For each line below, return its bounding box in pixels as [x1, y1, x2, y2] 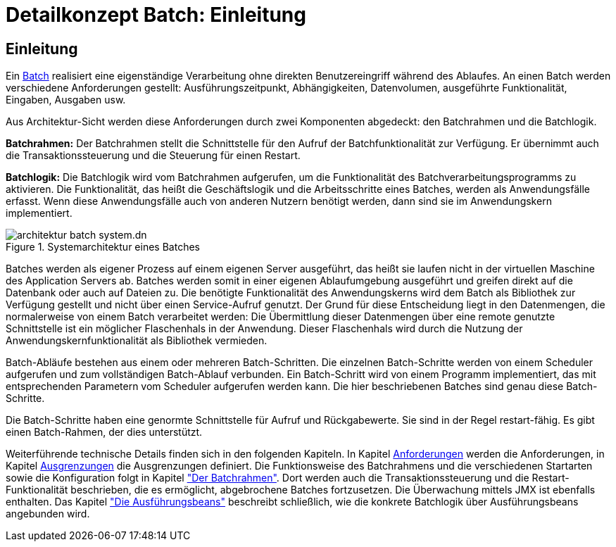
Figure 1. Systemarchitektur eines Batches [6, 241, 200, 253]
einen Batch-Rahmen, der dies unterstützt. [6, 426, 203, 439]
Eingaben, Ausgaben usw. [6, 94, 126, 106]
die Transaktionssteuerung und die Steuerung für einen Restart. [6, 149, 301, 162]
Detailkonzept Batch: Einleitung [6, 3, 306, 27]
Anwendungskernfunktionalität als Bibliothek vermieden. [6, 334, 268, 347]
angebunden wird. [6, 508, 90, 520]
